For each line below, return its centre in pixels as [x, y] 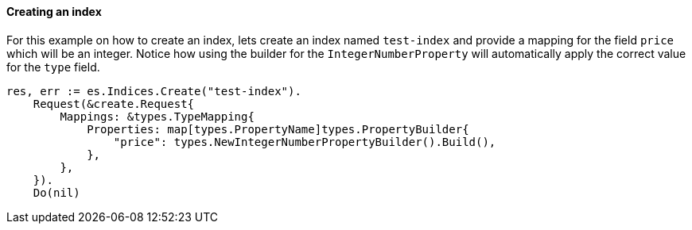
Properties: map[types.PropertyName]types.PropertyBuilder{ [278, 129]
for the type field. [53, 67]
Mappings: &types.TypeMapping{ [157, 116]
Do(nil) [56, 192]
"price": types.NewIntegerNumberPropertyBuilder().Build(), [305, 142]
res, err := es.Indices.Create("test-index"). [154, 91]
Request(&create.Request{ [114, 103]
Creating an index [54, 11]
